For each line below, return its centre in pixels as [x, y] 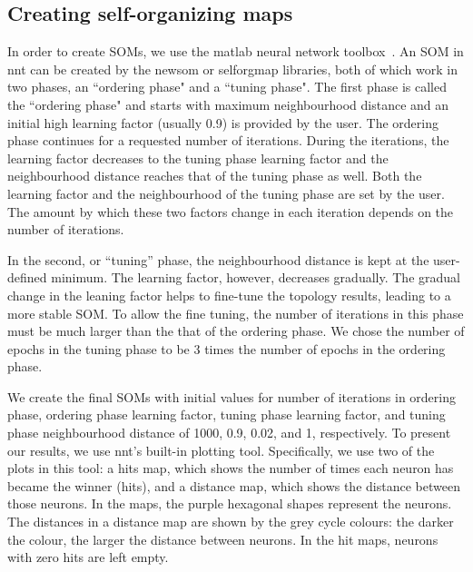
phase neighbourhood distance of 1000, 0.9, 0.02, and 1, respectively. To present [229, 433]
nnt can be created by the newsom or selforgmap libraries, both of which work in [232, 69]
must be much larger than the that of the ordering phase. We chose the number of [236, 331]
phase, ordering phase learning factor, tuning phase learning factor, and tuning [227, 414]
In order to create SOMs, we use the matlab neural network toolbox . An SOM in [236, 51]
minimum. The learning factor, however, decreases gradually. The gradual [256, 277]
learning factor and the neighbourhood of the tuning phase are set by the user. [226, 193]
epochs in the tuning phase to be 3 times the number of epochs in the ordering [227, 348]
